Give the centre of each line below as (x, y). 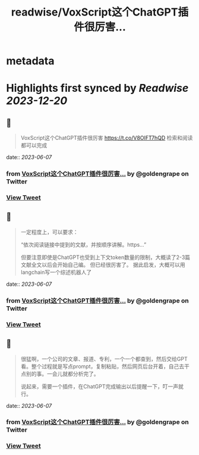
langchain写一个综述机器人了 (56, 272)
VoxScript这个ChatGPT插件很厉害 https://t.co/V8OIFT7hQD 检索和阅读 (107, 138)
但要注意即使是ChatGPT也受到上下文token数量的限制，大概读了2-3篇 (105, 257)
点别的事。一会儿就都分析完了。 (60, 373)
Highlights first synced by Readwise (97, 88)
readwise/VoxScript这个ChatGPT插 (100, 12)
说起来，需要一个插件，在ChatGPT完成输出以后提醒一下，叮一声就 (102, 386)
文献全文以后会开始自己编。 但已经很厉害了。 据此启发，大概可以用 (103, 264)
